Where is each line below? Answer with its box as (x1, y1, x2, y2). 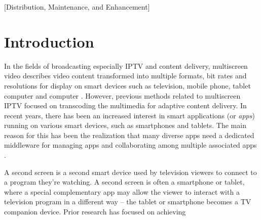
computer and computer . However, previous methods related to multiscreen (4, 90, 241, 101)
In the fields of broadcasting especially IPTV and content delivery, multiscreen (4, 60, 248, 71)
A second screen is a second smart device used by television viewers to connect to (4, 166, 257, 177)
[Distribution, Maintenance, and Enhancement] (4, 2, 150, 12)
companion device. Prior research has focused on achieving (4, 206, 186, 217)
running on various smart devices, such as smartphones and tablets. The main (4, 120, 246, 130)
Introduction (4, 31, 94, 52)
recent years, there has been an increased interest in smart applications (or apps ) (4, 110, 255, 120)
